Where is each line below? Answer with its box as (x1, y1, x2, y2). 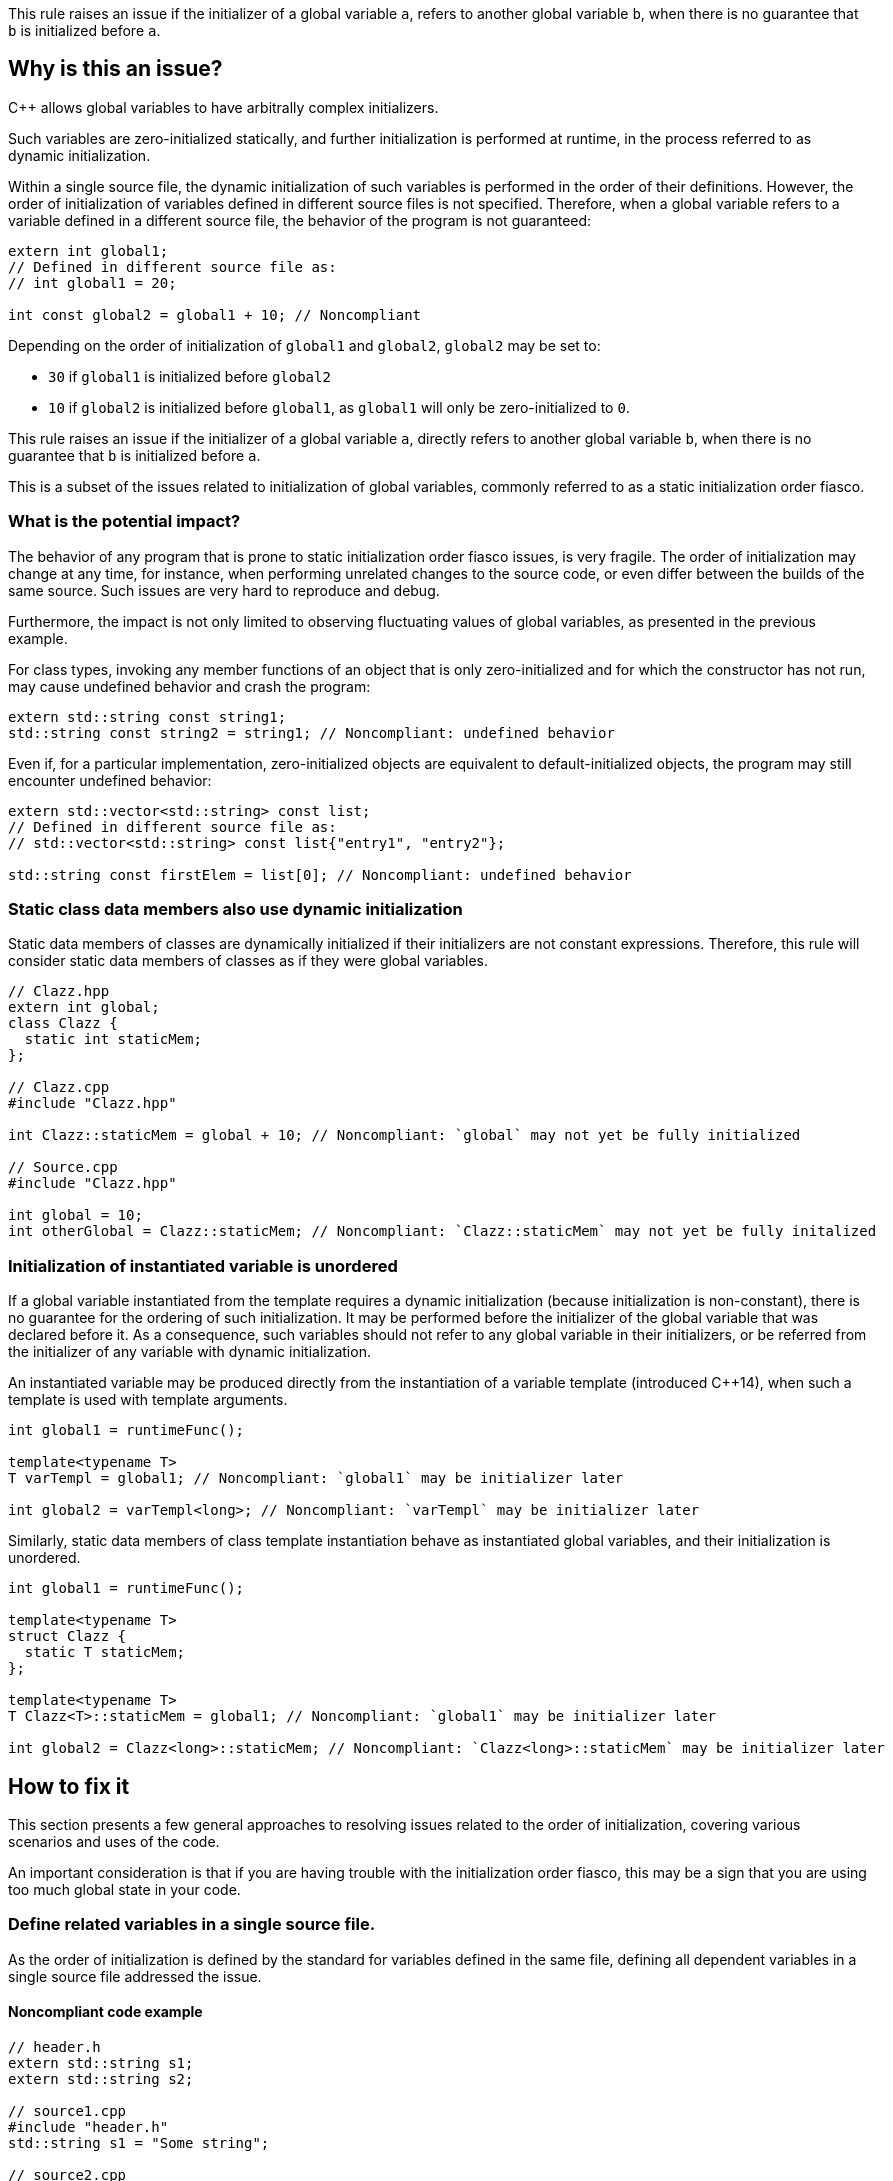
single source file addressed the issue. (8, 1967, 262, 1985)
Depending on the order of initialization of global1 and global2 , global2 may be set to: (8, 336, 601, 354)
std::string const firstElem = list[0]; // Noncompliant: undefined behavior (8, 866, 632, 883)
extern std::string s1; (8, 2054, 194, 2071)
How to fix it (8, 1773, 130, 1799)
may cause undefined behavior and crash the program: (8, 677, 371, 695)
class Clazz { (8, 1015, 118, 1032)
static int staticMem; (24, 1031, 202, 1048)
